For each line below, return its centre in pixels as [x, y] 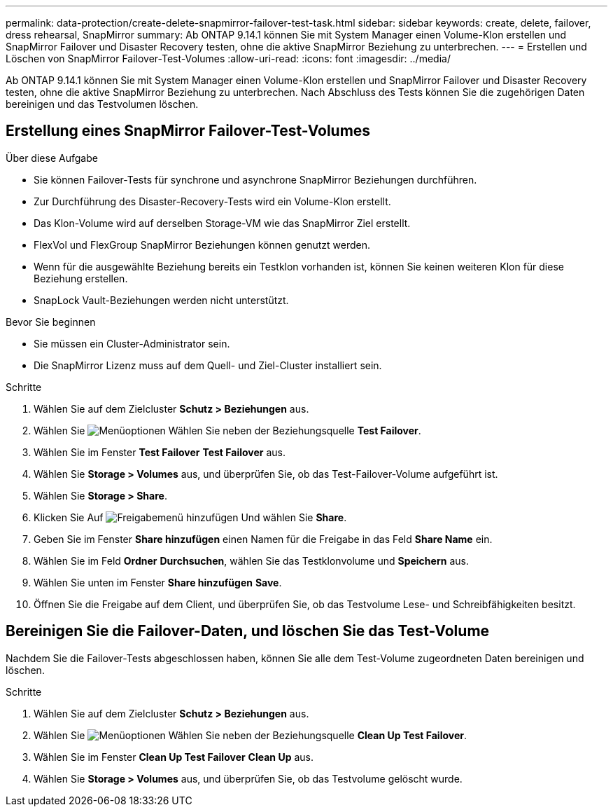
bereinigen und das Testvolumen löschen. [102, 104]
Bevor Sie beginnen [51, 322]
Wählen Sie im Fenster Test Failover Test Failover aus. [160, 452]
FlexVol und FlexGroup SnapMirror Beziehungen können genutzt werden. [202, 245]
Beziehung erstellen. [81, 278]
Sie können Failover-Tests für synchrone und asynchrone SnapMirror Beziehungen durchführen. [255, 179]
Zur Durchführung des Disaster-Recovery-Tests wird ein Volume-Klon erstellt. [212, 201]
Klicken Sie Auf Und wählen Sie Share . [190, 517]
